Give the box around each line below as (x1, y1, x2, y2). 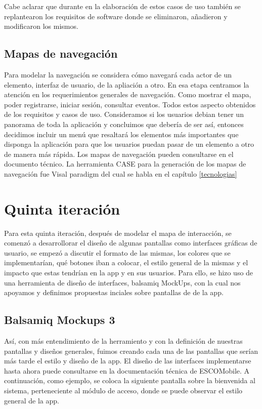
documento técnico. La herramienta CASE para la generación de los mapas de (4, 158, 246, 169)
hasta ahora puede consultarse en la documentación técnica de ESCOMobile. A (4, 365, 250, 376)
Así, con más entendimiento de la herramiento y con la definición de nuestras (4, 336, 243, 346)
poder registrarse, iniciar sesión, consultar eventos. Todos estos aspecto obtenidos (4, 99, 256, 109)
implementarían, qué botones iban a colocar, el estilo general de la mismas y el (4, 257, 248, 268)
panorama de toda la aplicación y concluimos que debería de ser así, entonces (4, 118, 244, 129)
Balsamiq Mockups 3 (4, 312, 115, 328)
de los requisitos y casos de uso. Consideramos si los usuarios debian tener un (4, 109, 244, 119)
